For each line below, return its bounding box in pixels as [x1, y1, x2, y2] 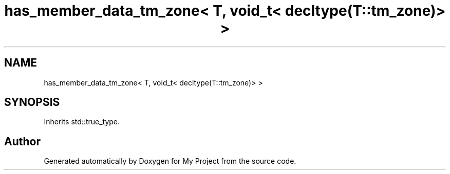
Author [4, 135, 41, 148]
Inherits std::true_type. [44, 117, 120, 126]
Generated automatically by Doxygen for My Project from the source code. [44, 157, 296, 166]
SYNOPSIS [4, 96, 60, 109]
